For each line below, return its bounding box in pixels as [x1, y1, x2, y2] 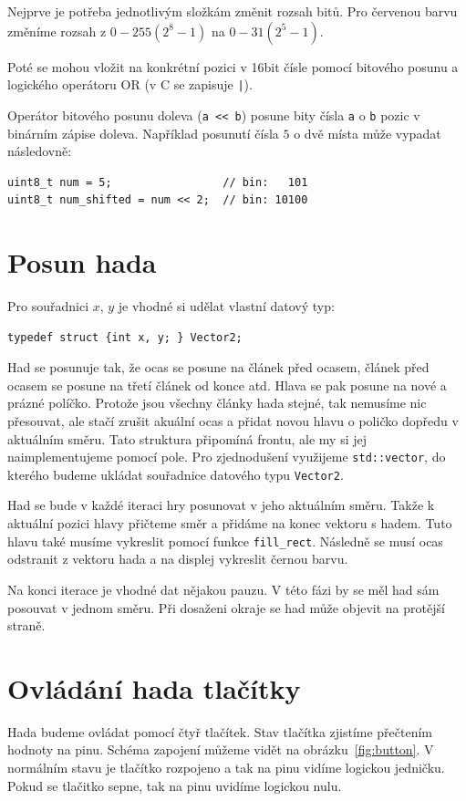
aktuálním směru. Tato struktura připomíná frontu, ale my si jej [7, 429, 368, 448]
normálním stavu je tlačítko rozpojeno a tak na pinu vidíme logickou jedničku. [7, 758, 445, 776]
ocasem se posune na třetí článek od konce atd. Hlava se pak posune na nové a [7, 375, 447, 394]
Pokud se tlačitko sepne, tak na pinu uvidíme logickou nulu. [7, 775, 342, 795]
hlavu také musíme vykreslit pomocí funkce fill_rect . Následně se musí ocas [7, 531, 443, 550]
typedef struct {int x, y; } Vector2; [7, 330, 243, 344]
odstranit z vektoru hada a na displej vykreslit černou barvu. [7, 549, 348, 568]
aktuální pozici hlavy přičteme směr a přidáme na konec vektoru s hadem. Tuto [7, 514, 452, 533]
